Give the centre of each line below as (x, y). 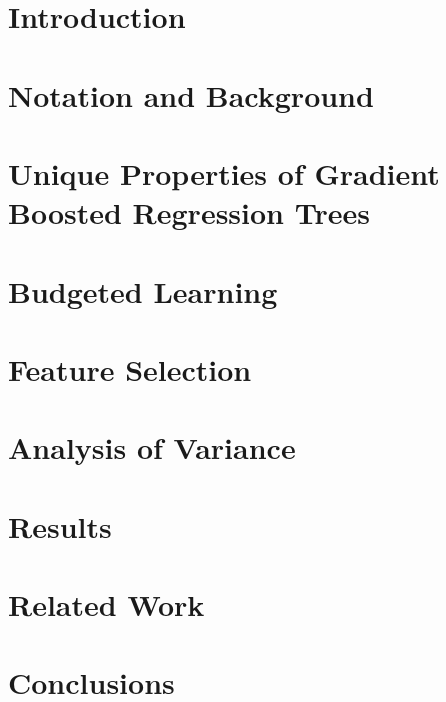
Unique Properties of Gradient (224, 172)
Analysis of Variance (152, 447)
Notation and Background (191, 94)
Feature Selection (130, 368)
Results (60, 525)
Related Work (106, 604)
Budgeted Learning (143, 290)
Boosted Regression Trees (189, 212)
